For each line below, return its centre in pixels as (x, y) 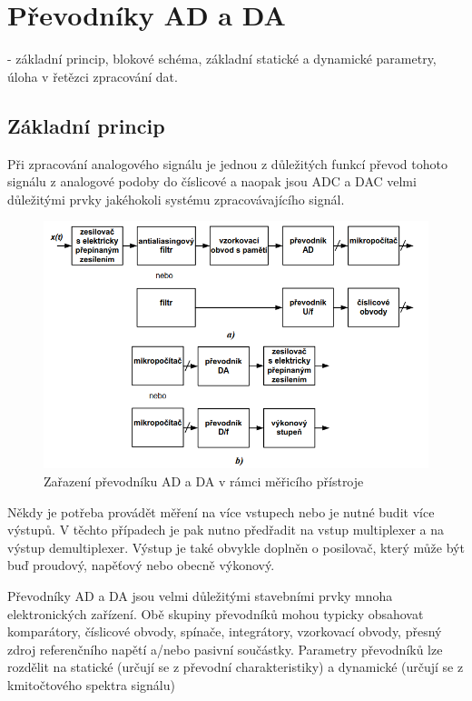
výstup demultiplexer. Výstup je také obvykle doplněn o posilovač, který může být (236, 547)
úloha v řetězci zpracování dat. (93, 76)
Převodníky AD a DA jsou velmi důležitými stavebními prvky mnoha (200, 596)
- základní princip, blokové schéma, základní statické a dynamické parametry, (222, 59)
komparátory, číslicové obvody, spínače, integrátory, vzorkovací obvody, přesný (225, 631)
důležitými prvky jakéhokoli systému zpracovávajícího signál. (176, 199)
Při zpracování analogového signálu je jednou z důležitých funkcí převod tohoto (227, 163)
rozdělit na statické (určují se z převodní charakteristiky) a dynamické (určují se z (236, 667)
